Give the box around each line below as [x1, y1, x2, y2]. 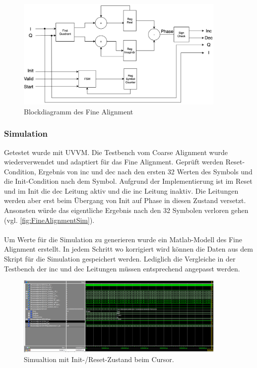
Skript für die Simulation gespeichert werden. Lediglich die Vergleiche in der [4, 254, 236, 264]
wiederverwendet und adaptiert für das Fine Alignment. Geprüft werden [4, 157, 224, 167]
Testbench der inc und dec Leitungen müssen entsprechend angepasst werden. [4, 263, 240, 273]
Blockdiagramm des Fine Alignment [24, 106, 133, 116]
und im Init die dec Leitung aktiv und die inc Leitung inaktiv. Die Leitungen [4, 185, 239, 196]
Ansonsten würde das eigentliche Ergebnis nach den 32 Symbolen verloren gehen [4, 205, 249, 215]
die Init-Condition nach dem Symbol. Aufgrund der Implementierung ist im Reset [4, 176, 253, 186]
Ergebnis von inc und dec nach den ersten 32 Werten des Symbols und [38, 166, 253, 176]
